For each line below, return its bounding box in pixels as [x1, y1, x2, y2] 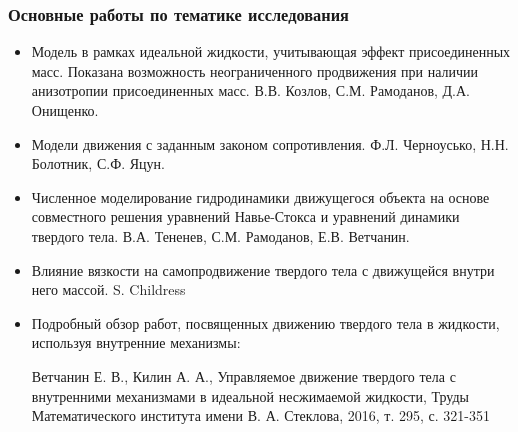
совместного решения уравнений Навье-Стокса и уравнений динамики [31, 206, 460, 227]
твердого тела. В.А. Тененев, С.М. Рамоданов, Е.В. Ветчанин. [31, 225, 410, 246]
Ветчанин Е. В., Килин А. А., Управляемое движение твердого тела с [31, 365, 456, 386]
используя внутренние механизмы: [31, 332, 241, 353]
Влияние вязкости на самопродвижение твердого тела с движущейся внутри [31, 259, 495, 280]
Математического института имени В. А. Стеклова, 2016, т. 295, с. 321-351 [31, 405, 490, 426]
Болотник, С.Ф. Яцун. [31, 153, 165, 174]
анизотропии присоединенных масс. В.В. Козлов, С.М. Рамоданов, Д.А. [31, 80, 470, 101]
